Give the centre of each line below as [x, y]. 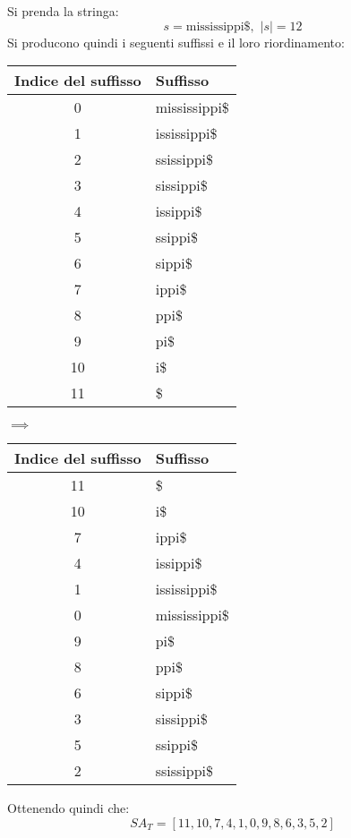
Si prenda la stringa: [63, 11]
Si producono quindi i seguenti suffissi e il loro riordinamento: [176, 42]
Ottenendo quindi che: [68, 808]
